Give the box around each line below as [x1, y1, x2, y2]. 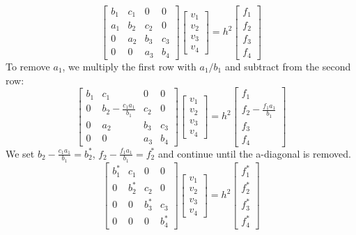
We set [6, 146, 35, 160]
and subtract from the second [224, 59, 351, 73]
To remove [6, 59, 50, 73]
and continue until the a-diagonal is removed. [157, 146, 351, 160]
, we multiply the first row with [62, 59, 196, 73]
